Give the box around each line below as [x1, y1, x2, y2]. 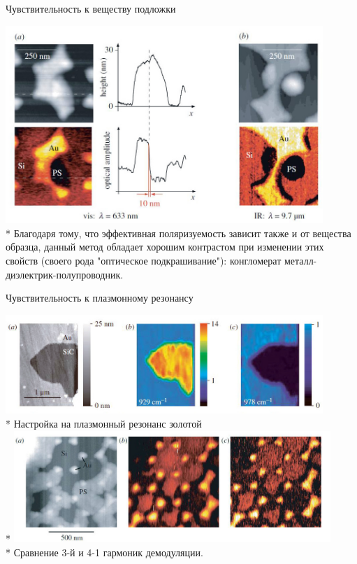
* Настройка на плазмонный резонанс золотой [6, 416, 202, 431]
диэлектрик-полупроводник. [6, 267, 124, 281]
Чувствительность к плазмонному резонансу [6, 290, 194, 305]
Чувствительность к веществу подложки [6, 1, 176, 15]
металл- [284, 253, 317, 267]
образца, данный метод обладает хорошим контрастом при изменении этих [6, 239, 324, 254]
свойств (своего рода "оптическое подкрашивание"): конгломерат [6, 253, 282, 267]
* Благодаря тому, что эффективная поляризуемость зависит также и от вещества [6, 225, 351, 240]
